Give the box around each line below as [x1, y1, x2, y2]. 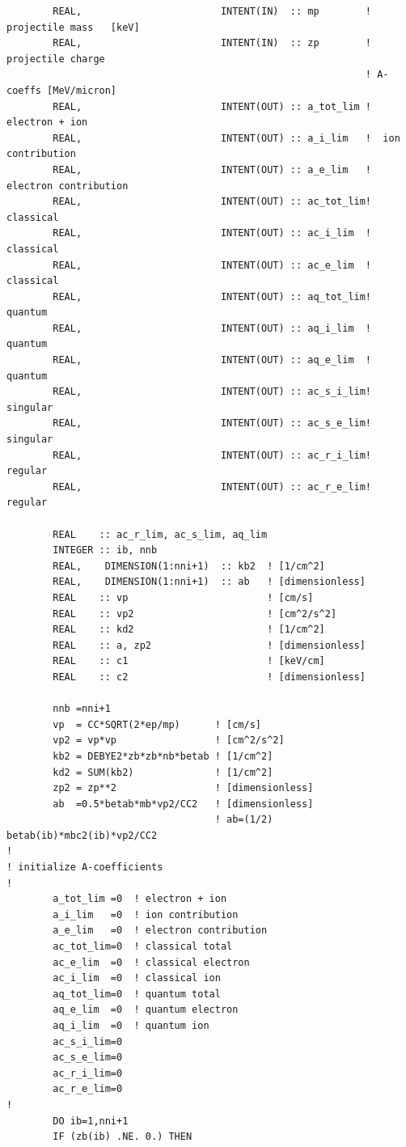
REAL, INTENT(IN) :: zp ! [53, 37, 372, 49]
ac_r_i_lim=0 [53, 1067, 123, 1079]
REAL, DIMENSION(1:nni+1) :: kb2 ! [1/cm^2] [53, 560, 325, 572]
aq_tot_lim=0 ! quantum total [53, 988, 221, 1000]
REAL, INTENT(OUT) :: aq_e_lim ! [53, 354, 372, 366]
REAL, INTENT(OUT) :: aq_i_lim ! [53, 322, 372, 334]
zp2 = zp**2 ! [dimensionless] [53, 782, 314, 794]
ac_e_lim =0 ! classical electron [53, 956, 250, 968]
